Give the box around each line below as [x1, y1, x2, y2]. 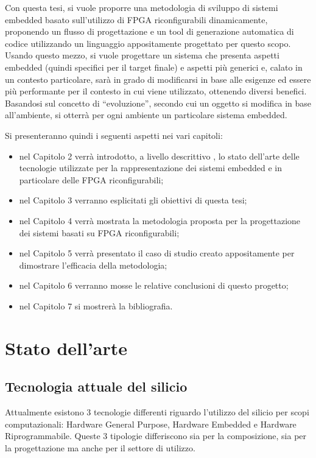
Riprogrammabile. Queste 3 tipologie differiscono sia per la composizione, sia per [5, 429, 307, 442]
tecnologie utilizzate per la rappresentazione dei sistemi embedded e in [19, 161, 282, 174]
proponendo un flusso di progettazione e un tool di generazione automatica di [5, 25, 294, 38]
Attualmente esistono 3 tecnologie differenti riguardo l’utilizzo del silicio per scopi [5, 406, 309, 418]
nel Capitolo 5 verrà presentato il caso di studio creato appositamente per [19, 247, 295, 259]
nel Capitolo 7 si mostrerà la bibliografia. [19, 299, 173, 312]
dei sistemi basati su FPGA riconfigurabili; [19, 226, 180, 239]
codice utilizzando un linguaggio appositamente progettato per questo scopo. [5, 37, 291, 49]
